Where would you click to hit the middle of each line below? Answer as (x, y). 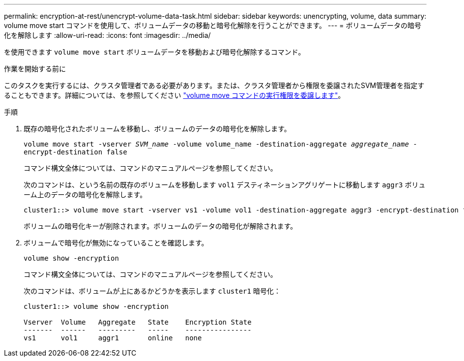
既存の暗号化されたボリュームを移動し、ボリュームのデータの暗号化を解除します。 (157, 129)
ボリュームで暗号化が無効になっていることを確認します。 (116, 243)
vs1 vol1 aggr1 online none (113, 338)
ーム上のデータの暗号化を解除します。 (85, 195)
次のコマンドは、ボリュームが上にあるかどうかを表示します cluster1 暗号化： (152, 291)
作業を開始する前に (35, 69)
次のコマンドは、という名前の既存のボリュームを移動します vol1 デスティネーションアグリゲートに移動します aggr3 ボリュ (225, 185)
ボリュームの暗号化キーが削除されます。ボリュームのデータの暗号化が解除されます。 (160, 226)
